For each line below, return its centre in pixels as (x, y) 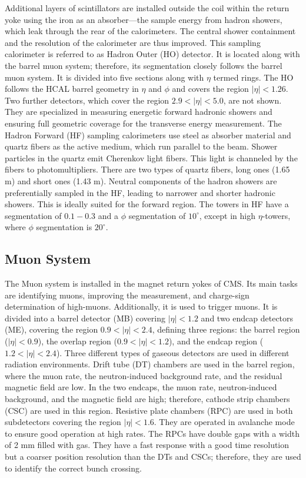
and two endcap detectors (247, 318)
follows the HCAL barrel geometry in (72, 89)
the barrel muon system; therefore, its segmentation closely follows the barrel (144, 65)
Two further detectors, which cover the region (87, 100)
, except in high (227, 215)
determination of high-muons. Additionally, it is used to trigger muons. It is (141, 306)
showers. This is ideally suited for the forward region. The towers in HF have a (147, 204)
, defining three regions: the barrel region (226, 329)
